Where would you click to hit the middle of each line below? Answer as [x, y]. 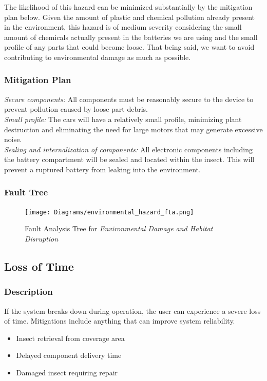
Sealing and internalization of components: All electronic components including [129, 149]
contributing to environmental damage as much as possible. [98, 57]
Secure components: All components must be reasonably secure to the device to [129, 99]
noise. [13, 139]
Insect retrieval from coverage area [70, 338]
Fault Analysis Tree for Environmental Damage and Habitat [119, 228]
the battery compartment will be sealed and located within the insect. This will [129, 159]
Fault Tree [26, 192]
